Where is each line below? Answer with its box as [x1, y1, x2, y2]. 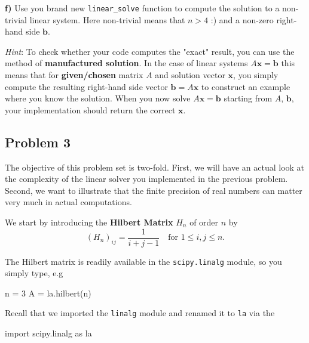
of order [189, 215, 219, 228]
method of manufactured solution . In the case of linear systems [5, 57, 248, 69]
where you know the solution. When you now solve [5, 92, 191, 104]
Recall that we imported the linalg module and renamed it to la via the [5, 307, 275, 319]
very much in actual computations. [5, 196, 132, 208]
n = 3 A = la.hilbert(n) [5, 286, 91, 299]
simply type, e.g [5, 267, 63, 279]
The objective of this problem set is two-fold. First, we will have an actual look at [5, 160, 305, 173]
